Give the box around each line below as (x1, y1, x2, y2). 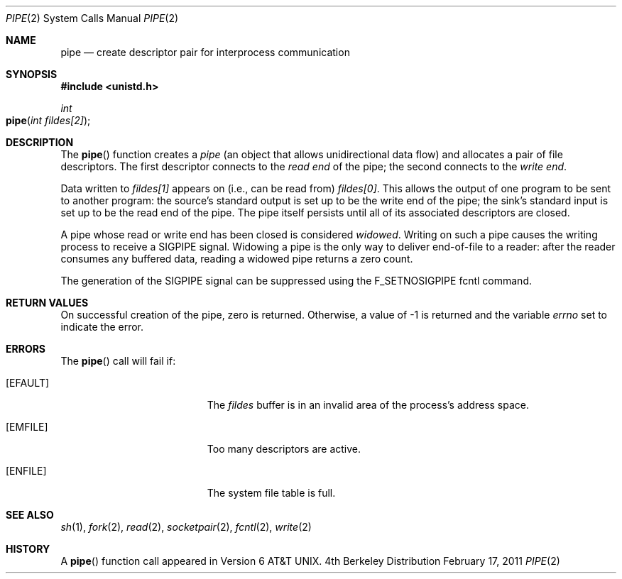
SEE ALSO (6, 509, 54, 521)
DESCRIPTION (6, 136, 74, 148)
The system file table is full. (207, 487, 336, 499)
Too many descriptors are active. (207, 443, 361, 455)
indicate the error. (60, 321, 144, 333)
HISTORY (6, 543, 50, 555)
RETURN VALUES (6, 297, 89, 309)
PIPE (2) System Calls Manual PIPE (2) (6, 12, 179, 24)
